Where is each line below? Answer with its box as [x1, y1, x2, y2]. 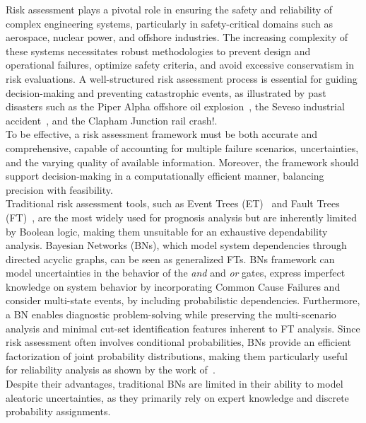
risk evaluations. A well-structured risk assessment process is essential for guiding [6, 71, 358, 86]
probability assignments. [6, 404, 111, 419]
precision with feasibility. [6, 182, 113, 197]
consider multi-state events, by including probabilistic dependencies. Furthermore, [6, 293, 360, 308]
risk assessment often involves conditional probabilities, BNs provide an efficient [6, 335, 351, 349]
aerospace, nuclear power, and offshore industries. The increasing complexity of [6, 30, 348, 45]
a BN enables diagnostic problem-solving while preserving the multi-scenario [6, 307, 336, 322]
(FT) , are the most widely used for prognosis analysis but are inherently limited [6, 209, 358, 224]
